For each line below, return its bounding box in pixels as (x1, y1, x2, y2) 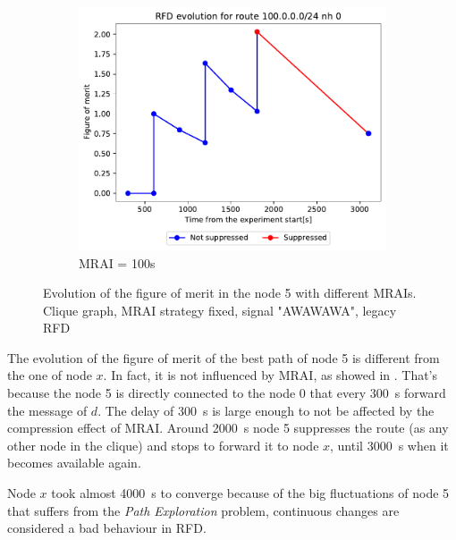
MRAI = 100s (79, 253, 156, 272)
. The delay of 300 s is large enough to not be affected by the (97, 401, 435, 419)
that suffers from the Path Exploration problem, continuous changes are (7, 501, 400, 519)
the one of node (7, 366, 92, 384)
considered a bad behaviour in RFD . (7, 519, 207, 537)
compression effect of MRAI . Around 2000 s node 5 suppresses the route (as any (7, 418, 449, 437)
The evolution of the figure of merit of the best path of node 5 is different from (7, 348, 440, 367)
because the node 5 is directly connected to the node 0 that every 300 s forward (7, 384, 446, 402)
